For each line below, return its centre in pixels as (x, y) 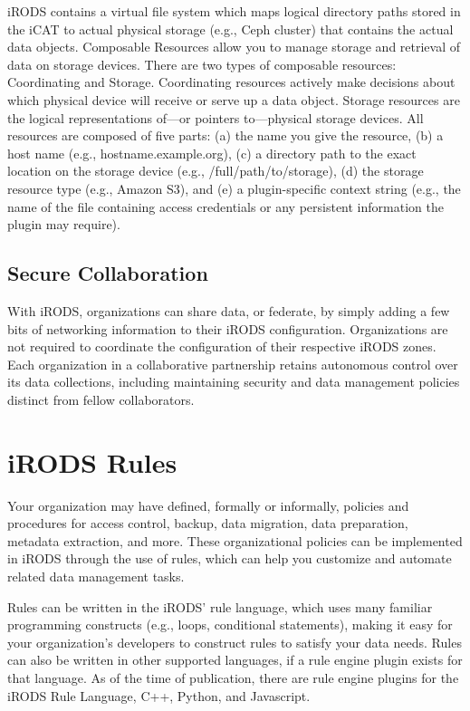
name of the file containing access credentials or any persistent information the (225, 206)
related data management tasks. (96, 576)
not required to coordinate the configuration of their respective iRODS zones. (222, 346)
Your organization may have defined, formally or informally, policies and (208, 505)
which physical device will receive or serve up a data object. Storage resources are (234, 99)
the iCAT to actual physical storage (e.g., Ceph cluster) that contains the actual (230, 29)
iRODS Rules (92, 461)
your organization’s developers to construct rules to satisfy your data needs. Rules (235, 642)
